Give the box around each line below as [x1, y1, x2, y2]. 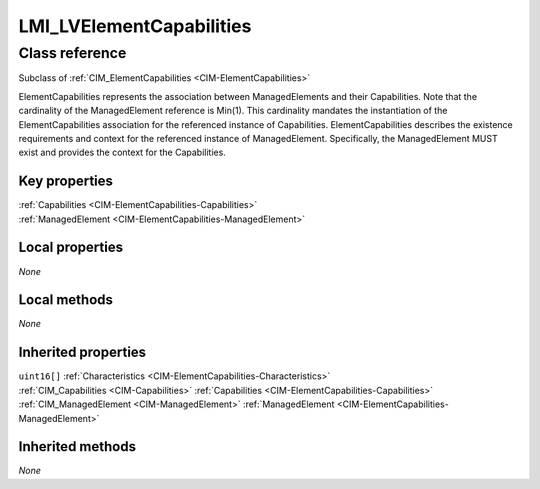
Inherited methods [18, 438, 137, 455]
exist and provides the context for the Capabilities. [18, 146, 227, 159]
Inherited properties [18, 344, 147, 361]
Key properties [18, 173, 114, 190]
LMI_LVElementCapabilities [18, 15, 252, 37]
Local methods [18, 291, 114, 309]
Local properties [18, 239, 124, 256]
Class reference [18, 44, 127, 62]
